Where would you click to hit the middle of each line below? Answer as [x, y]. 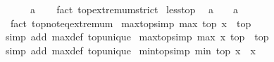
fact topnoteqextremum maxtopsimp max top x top [131, 23]
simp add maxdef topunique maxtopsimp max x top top [137, 37]
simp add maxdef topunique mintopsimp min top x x [131, 50]
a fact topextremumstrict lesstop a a [134, 9]
